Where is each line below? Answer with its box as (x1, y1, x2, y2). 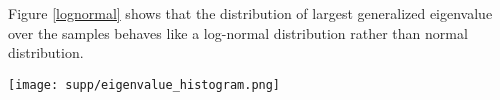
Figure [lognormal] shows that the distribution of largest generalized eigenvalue (8, 3, 493, 23)
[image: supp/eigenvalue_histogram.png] (8, 77, 281, 92)
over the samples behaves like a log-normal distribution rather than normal (8, 22, 468, 43)
